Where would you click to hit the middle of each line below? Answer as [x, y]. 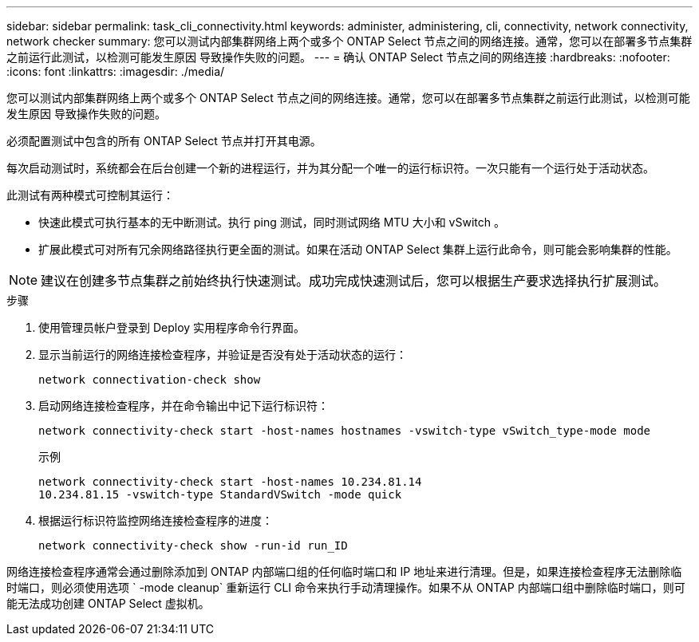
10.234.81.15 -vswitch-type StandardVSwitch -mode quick [220, 494]
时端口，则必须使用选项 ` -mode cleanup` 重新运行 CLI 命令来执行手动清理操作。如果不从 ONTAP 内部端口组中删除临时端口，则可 [346, 587]
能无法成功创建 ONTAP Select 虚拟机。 [108, 603]
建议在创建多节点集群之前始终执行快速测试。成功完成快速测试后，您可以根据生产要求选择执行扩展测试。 [354, 281]
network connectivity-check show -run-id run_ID [193, 546]
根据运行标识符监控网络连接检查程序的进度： [156, 520]
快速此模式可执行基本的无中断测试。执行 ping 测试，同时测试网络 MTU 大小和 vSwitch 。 [272, 222]
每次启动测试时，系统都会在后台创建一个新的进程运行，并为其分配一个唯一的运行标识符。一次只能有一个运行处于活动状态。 [330, 168]
